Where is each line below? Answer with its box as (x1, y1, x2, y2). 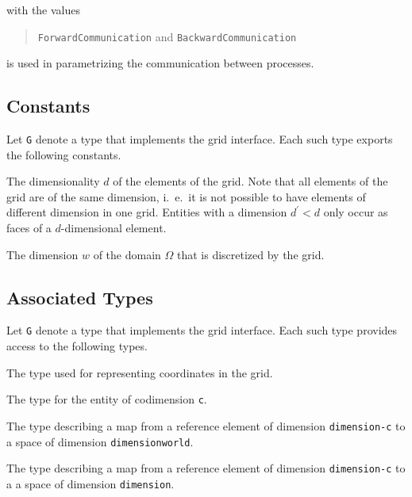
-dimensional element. (60, 220, 167, 236)
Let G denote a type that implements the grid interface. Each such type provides (6, 322, 398, 338)
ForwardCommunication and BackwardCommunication (37, 28, 297, 44)
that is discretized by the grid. (176, 246, 325, 262)
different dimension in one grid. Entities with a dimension (6, 204, 287, 220)
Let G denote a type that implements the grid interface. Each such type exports (6, 131, 393, 147)
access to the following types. (6, 338, 148, 354)
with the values (6, 2, 81, 17)
